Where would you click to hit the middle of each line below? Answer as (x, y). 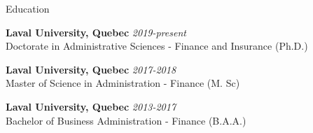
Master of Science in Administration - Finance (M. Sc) (123, 83)
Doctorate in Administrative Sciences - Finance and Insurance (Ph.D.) (157, 46)
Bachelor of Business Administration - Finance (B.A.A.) (126, 120)
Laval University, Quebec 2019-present (96, 32)
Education (28, 8)
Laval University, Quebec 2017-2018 (91, 69)
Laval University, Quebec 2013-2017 (91, 106)
